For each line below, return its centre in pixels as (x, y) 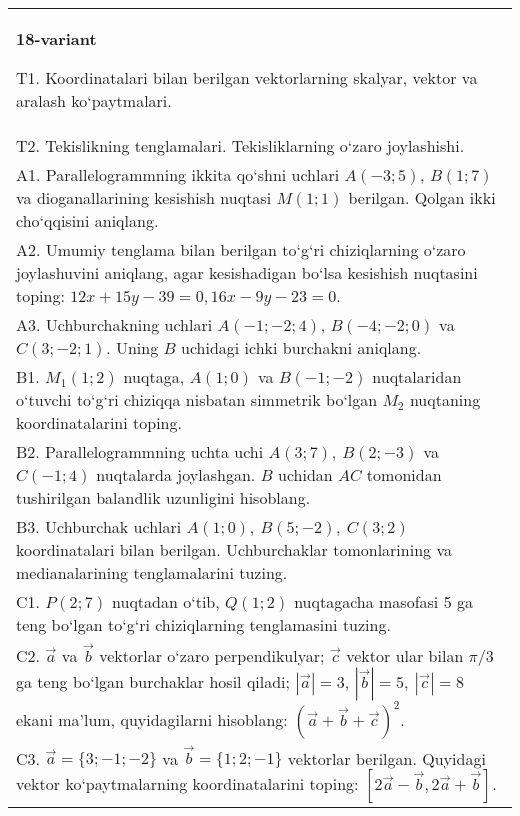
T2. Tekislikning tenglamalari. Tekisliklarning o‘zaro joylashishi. (240, 145)
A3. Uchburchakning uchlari (114, 324)
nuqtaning (445, 399)
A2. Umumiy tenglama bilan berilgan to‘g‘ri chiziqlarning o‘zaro (241, 249)
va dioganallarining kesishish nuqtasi (144, 197)
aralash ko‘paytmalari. (94, 100)
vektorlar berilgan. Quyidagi (386, 758)
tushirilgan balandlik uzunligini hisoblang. (163, 497)
